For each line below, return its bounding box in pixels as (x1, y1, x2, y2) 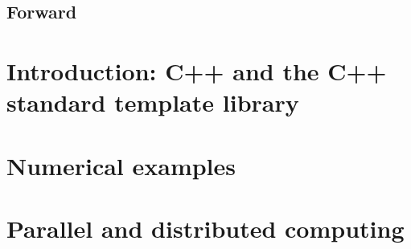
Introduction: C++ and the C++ (6, 54, 387, 87)
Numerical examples (6, 149, 236, 182)
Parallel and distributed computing (6, 211, 405, 244)
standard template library (6, 86, 299, 119)
